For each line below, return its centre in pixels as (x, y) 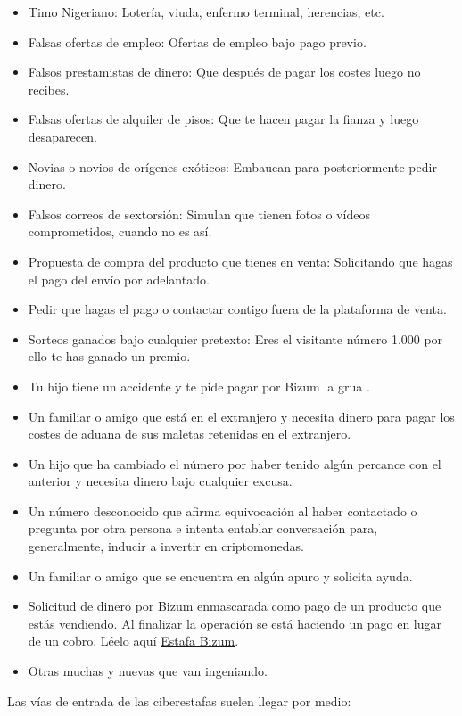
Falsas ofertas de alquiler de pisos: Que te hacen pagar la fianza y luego (223, 119)
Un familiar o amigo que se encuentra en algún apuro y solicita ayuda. (220, 576)
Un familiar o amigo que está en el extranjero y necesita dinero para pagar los (241, 416)
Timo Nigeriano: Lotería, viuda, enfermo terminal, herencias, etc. (206, 12)
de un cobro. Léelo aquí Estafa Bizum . (133, 641)
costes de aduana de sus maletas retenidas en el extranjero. (190, 434)
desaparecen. (62, 136)
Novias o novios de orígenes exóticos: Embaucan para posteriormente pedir (232, 166)
